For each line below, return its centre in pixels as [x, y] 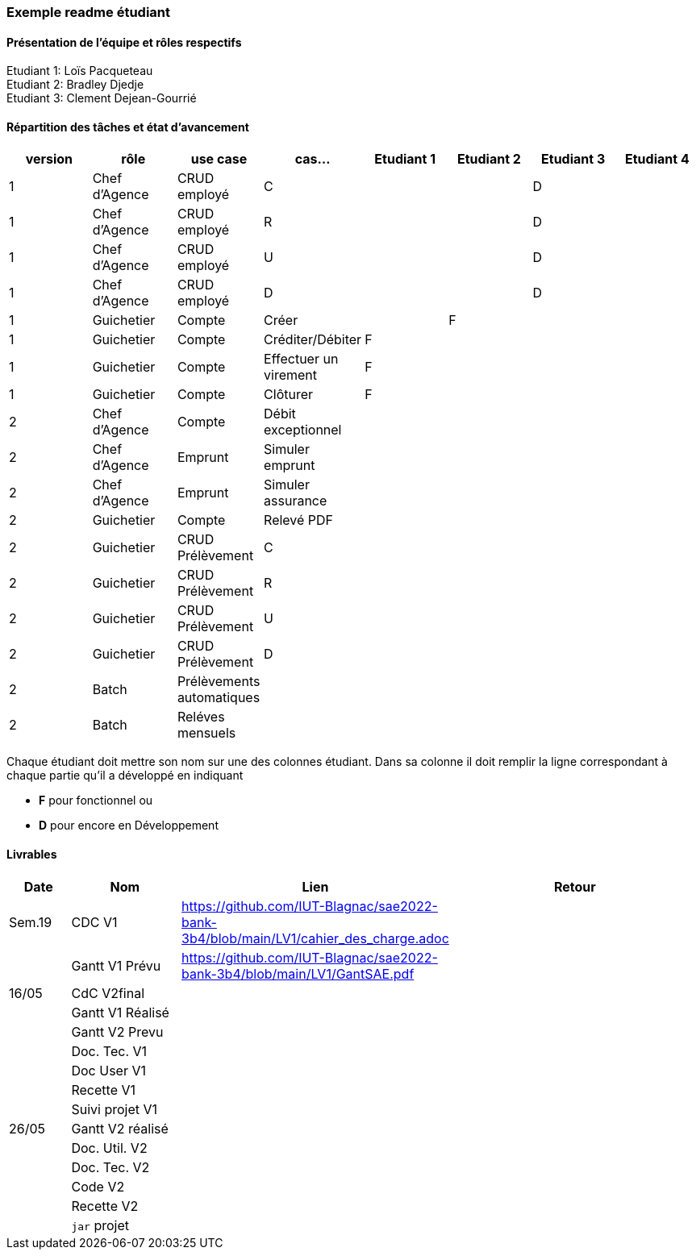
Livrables [32, 855]
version [49, 159]
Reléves [201, 717]
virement [291, 375]
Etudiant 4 [657, 159]
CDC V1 [94, 922]
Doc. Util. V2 [109, 1148]
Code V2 [98, 1186]
